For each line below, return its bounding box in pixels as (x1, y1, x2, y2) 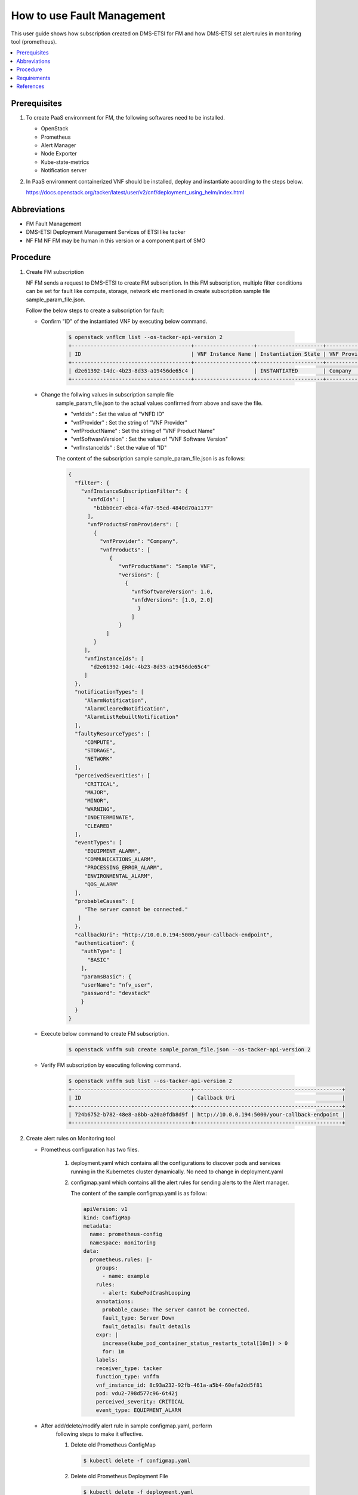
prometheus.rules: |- (89, 1256, 153, 1263)
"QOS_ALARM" (84, 881, 119, 888)
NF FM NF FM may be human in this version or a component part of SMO (26, 237, 206, 244)
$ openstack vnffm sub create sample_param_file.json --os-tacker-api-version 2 (68, 1046, 311, 1053)
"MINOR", (84, 797, 110, 804)
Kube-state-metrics (41, 158, 89, 166)
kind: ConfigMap (83, 1214, 131, 1221)
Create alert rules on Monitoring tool (26, 1135, 116, 1142)
